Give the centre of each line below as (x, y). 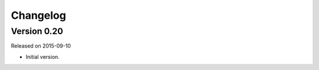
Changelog (38, 15)
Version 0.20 (37, 31)
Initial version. (43, 56)
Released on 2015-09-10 (41, 46)
